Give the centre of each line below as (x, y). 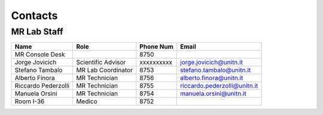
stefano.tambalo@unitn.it (216, 70)
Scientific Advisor (101, 63)
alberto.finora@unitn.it (212, 78)
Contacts (34, 15)
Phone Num (156, 46)
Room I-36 (30, 101)
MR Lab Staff (37, 32)
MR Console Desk (40, 55)
